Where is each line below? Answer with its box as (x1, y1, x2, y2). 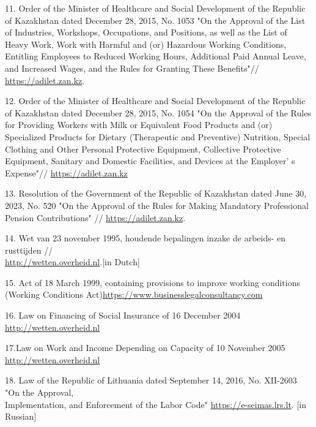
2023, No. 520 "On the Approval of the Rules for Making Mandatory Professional (5, 198, 309, 211)
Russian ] (5, 410, 37, 423)
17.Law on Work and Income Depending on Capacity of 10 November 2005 (5, 341, 285, 354)
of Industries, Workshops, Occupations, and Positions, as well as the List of (5, 26, 287, 39)
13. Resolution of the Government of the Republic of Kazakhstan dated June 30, (5, 187, 307, 200)
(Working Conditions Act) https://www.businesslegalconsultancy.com (5, 288, 263, 301)
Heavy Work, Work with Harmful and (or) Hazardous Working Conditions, (5, 37, 287, 50)
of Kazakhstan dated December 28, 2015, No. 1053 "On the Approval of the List (5, 13, 306, 26)
